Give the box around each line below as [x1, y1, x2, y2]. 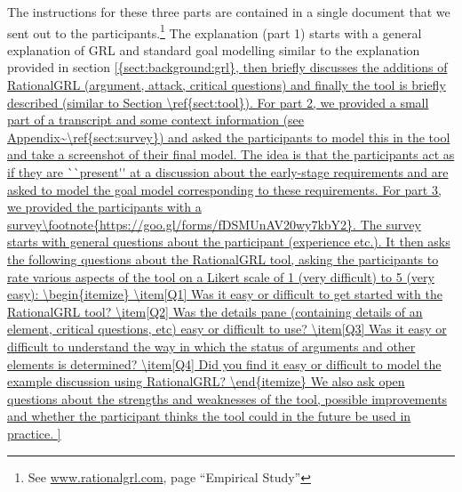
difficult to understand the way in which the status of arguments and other [7, 336, 416, 355]
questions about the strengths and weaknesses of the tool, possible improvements [7, 389, 448, 407]
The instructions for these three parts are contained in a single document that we [7, 3, 450, 20]
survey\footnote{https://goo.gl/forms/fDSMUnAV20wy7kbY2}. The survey [7, 214, 421, 233]
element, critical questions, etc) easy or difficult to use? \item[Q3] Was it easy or [7, 319, 447, 338]
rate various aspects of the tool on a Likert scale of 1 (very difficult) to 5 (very [7, 267, 434, 286]
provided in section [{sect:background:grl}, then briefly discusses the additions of [7, 58, 448, 77]
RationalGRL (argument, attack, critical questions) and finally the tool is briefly [7, 76, 446, 94]
